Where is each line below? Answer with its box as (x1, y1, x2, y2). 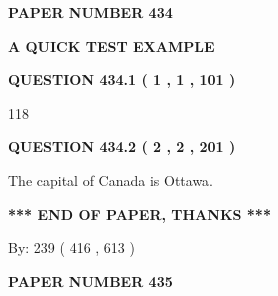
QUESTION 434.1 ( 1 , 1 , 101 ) (8, 69, 236, 90)
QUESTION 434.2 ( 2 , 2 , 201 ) (8, 136, 236, 157)
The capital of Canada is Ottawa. (8, 169, 214, 190)
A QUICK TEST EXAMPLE (8, 35, 215, 56)
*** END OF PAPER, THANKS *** (8, 203, 271, 224)
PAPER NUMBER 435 (8, 270, 173, 291)
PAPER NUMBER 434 (8, 2, 173, 22)
